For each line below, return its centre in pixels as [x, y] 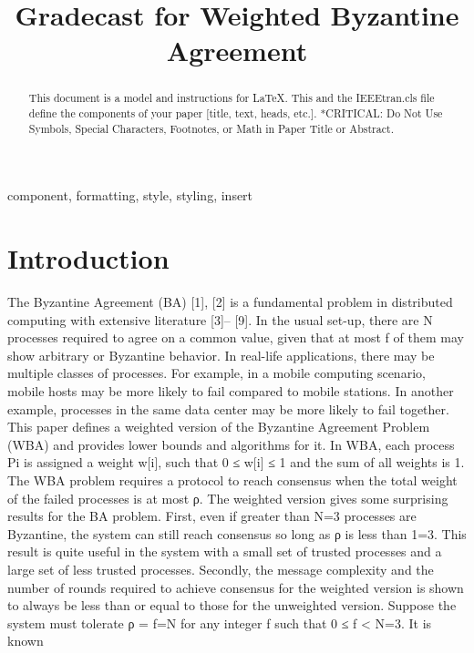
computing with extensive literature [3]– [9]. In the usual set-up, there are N [220, 319]
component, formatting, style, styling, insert [130, 195]
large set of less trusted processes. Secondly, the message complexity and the [221, 569]
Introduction [88, 258]
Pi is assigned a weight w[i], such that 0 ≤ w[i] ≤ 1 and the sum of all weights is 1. [236, 462]
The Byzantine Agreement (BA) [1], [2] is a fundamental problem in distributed [230, 302]
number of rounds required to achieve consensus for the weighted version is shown [236, 587]
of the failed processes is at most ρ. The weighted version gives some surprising [228, 498]
